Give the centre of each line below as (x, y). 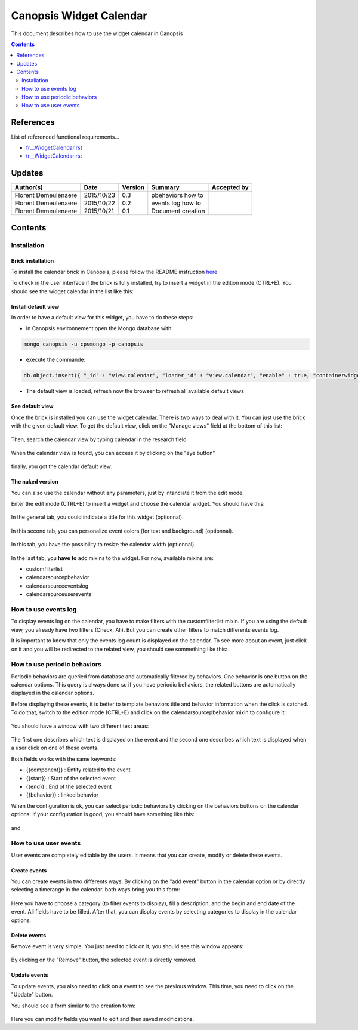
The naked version (35, 482)
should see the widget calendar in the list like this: (72, 291)
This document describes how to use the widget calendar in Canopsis (97, 33)
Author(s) (29, 187)
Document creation (178, 211)
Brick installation (33, 261)
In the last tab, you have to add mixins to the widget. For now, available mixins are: (112, 558)
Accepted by (230, 187)
